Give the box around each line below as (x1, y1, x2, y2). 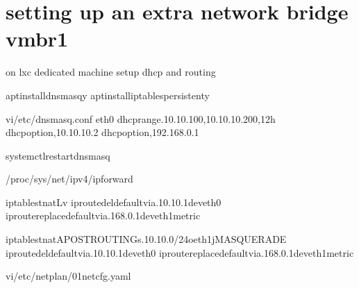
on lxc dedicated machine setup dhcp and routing (6, 65, 216, 79)
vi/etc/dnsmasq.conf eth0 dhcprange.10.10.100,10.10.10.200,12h (6, 111, 276, 126)
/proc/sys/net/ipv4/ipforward (6, 171, 133, 186)
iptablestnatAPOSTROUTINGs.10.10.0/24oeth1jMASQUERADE (6, 232, 287, 246)
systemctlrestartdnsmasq (6, 148, 110, 162)
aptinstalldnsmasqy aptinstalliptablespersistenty (6, 87, 210, 102)
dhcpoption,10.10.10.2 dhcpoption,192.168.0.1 (6, 125, 199, 139)
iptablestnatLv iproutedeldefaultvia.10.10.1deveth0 (6, 194, 222, 209)
